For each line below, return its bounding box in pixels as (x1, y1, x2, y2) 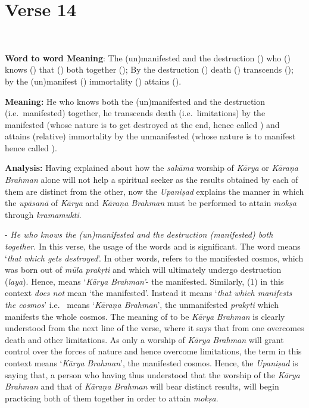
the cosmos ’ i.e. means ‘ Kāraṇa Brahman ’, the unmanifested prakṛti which (5, 298, 279, 310)
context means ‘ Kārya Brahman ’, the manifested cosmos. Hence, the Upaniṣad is (5, 356, 298, 369)
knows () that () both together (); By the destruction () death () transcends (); (5, 63, 294, 76)
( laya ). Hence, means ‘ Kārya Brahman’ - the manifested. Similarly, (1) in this (5, 275, 284, 287)
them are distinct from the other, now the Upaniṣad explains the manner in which (5, 185, 304, 197)
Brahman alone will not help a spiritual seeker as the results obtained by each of (5, 173, 298, 186)
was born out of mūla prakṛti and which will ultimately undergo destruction (5, 263, 282, 276)
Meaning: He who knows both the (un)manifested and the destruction (5, 95, 266, 107)
